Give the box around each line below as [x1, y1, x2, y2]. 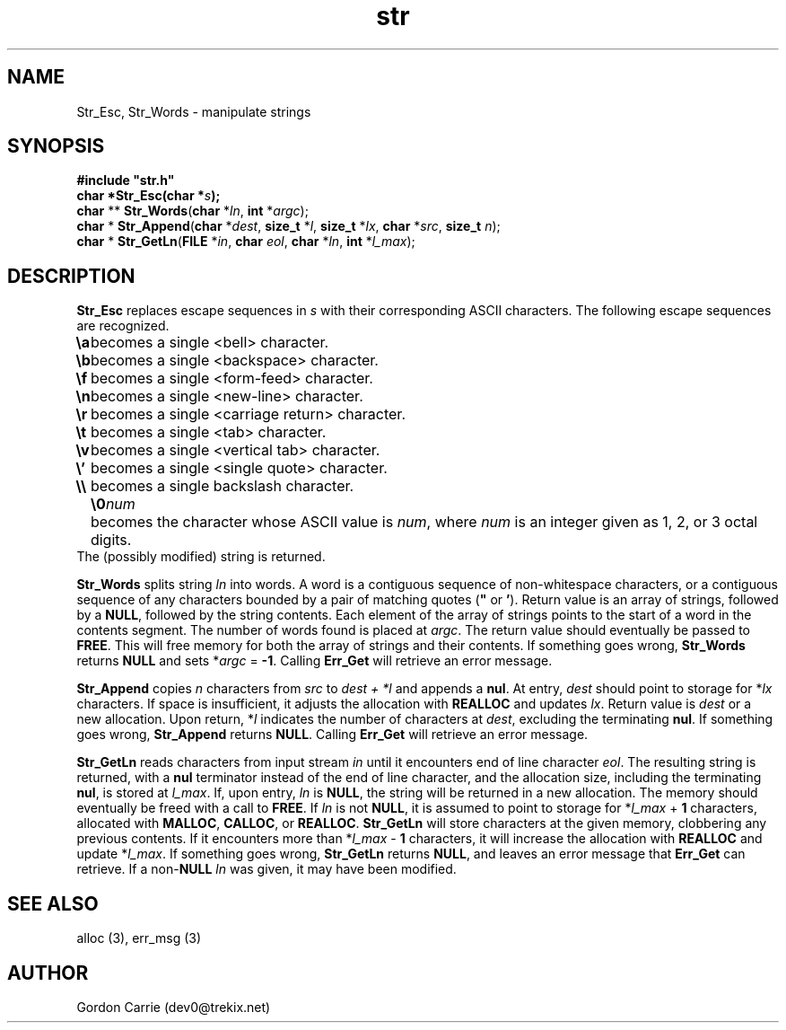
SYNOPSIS [7, 135, 105, 158]
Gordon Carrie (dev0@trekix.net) [76, 999, 271, 1015]
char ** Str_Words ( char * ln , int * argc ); [76, 203, 309, 219]
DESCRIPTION [7, 264, 135, 287]
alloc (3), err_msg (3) [76, 930, 202, 946]
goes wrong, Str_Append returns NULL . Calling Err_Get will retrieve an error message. [76, 726, 589, 743]
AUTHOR [7, 961, 89, 984]
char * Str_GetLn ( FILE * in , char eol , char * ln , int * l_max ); [76, 233, 415, 250]
